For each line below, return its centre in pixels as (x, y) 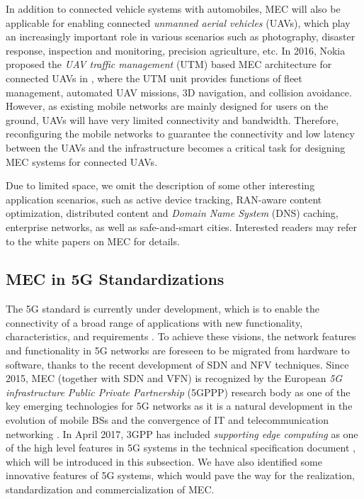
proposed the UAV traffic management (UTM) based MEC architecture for (169, 64)
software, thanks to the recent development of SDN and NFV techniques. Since (177, 364)
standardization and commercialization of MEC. (110, 489)
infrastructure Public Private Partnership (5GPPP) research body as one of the (178, 392)
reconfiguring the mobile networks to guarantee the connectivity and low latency (180, 134)
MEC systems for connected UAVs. (82, 161)
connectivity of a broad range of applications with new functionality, (154, 322)
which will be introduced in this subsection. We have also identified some (164, 461)
